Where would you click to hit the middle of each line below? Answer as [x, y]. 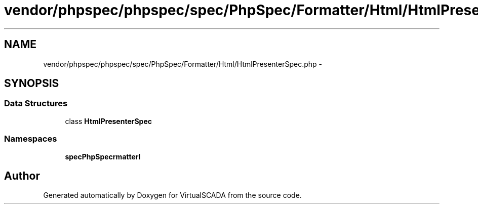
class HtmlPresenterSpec [108, 121]
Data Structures [36, 103]
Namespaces [31, 139]
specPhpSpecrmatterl [103, 156]
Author [22, 176]
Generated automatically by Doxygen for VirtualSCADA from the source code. [172, 195]
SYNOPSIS [32, 84]
